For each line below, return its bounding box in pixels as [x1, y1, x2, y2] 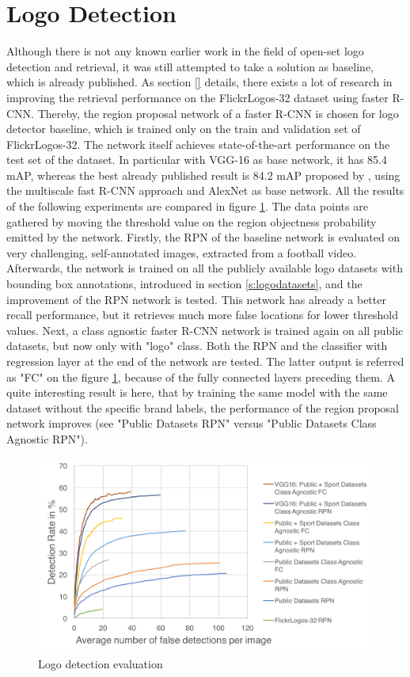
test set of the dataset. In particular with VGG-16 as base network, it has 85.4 [6, 151, 388, 168]
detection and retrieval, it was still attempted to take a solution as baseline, [6, 58, 374, 74]
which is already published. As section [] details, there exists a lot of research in [6, 74, 393, 90]
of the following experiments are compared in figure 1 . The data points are [6, 198, 368, 215]
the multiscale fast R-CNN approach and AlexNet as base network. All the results [6, 182, 404, 199]
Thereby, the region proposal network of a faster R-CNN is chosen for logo [37, 105, 399, 121]
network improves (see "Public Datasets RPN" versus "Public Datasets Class [6, 415, 377, 432]
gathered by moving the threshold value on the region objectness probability [6, 213, 377, 230]
